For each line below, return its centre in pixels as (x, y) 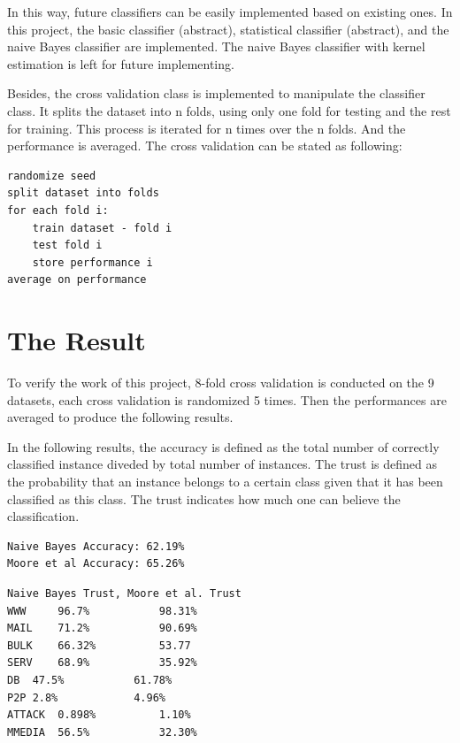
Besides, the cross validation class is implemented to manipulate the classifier (216, 93)
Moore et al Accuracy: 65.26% (96, 564)
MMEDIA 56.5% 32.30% (102, 732)
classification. (43, 516)
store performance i (92, 262)
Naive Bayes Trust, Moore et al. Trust (124, 593)
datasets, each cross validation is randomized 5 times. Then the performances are (227, 399)
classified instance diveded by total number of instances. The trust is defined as (222, 464)
